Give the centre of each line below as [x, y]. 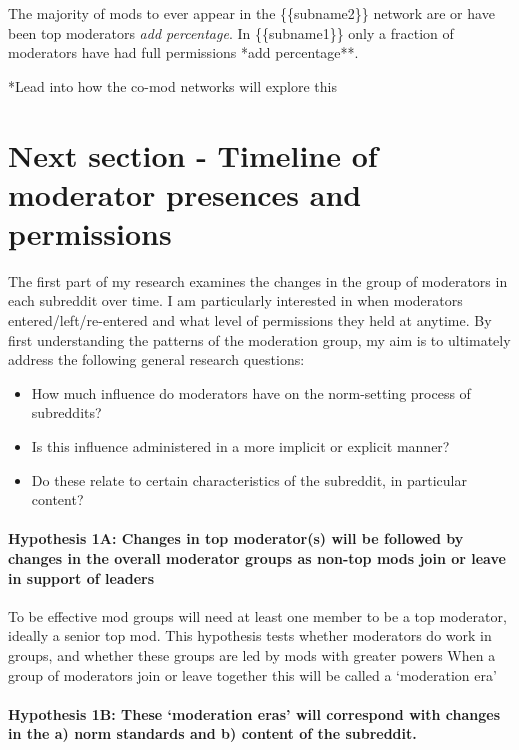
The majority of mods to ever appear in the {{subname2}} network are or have [251, 13]
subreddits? [66, 412]
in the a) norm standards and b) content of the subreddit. [212, 733]
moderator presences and [185, 193]
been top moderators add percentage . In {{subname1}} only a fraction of [231, 32]
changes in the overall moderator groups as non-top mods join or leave [257, 558]
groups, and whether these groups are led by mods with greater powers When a [252, 654]
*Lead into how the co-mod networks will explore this [173, 85]
